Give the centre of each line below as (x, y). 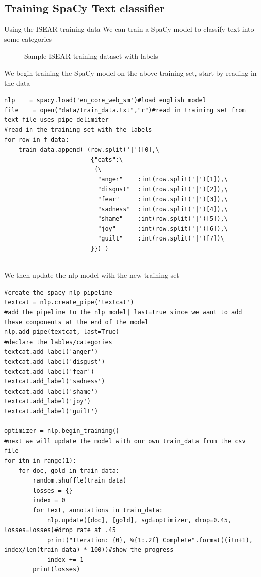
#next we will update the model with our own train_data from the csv (125, 441)
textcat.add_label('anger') (51, 352)
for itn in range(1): (40, 461)
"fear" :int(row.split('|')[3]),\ (163, 199)
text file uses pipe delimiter (56, 120)
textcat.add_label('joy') (47, 401)
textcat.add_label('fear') (49, 372)
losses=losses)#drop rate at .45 (60, 530)
